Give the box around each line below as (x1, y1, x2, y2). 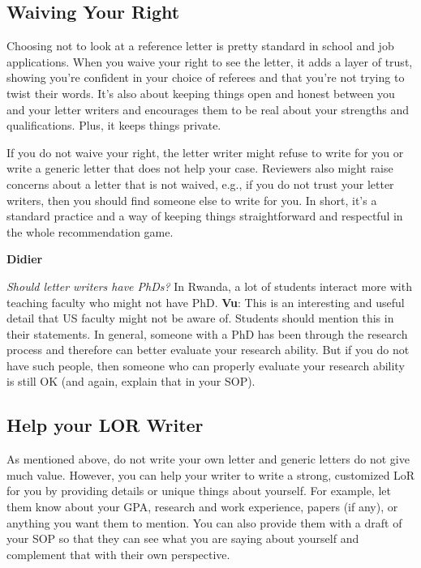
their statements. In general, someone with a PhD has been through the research (6, 325, 408, 342)
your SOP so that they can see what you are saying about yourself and (6, 530, 359, 547)
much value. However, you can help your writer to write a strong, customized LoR (6, 466, 415, 483)
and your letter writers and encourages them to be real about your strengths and (6, 100, 410, 117)
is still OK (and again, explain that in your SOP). (6, 373, 256, 390)
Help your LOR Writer (6, 412, 204, 438)
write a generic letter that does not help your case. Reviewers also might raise (6, 160, 393, 177)
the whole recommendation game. (6, 223, 174, 240)
